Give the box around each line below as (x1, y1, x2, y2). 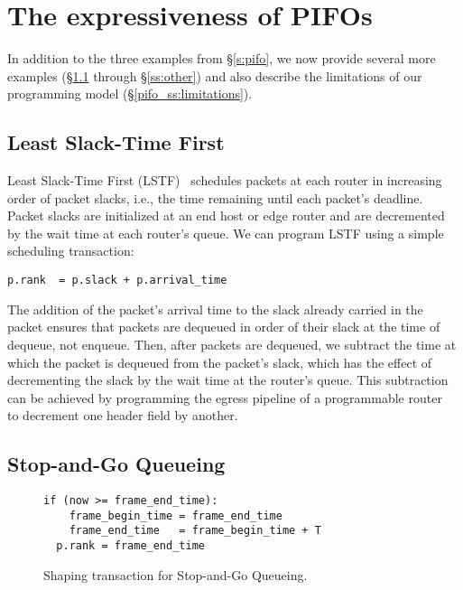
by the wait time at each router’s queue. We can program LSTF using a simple (7, 223, 444, 242)
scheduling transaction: (7, 241, 134, 260)
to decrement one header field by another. (7, 406, 238, 425)
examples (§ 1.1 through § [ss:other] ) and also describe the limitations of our (7, 66, 422, 85)
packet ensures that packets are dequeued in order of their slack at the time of (7, 317, 440, 336)
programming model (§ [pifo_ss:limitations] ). (7, 84, 253, 103)
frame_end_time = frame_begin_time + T (69, 524, 321, 538)
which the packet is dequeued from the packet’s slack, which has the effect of (7, 352, 432, 371)
